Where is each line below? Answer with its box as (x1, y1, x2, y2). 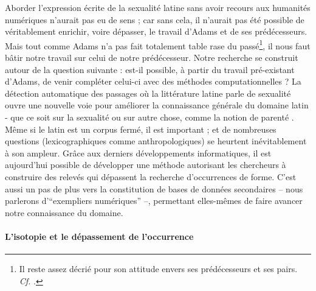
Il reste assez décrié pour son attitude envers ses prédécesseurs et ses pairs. (19, 262, 298, 275)
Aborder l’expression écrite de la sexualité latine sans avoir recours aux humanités (5, 1, 311, 13)
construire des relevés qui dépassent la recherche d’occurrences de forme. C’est (5, 170, 297, 183)
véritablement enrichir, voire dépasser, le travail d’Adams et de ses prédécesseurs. (5, 25, 307, 38)
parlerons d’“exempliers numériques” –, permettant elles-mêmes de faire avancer (5, 194, 303, 207)
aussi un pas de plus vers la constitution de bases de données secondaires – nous (5, 182, 303, 195)
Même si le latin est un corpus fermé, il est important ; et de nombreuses (5, 122, 276, 135)
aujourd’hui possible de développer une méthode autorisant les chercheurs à (5, 158, 286, 171)
